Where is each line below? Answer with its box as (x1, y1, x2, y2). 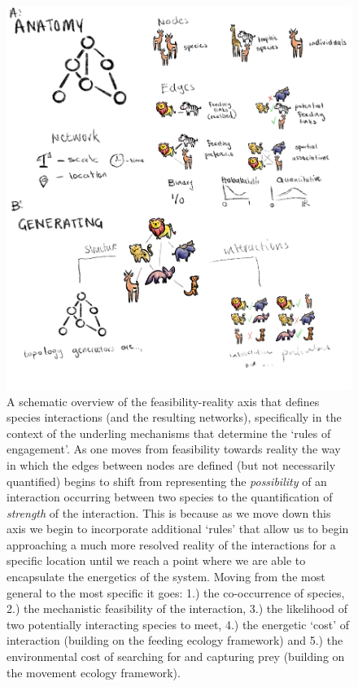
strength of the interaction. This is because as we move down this (7, 504, 331, 521)
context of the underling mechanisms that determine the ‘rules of (7, 424, 331, 441)
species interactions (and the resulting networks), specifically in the (7, 409, 342, 426)
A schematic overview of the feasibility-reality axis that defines (7, 392, 320, 409)
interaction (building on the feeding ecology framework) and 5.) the (7, 632, 343, 649)
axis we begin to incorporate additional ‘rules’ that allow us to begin (7, 520, 349, 537)
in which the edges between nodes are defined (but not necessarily (7, 456, 336, 473)
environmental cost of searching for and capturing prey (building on (7, 648, 345, 665)
